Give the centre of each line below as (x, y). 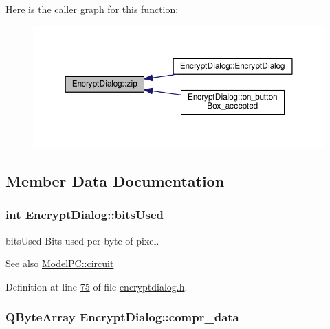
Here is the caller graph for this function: (92, 9)
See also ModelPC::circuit (60, 263)
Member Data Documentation (115, 181)
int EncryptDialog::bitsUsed (85, 215)
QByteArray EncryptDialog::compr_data (122, 317)
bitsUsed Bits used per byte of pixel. (82, 240)
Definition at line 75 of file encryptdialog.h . (97, 286)
